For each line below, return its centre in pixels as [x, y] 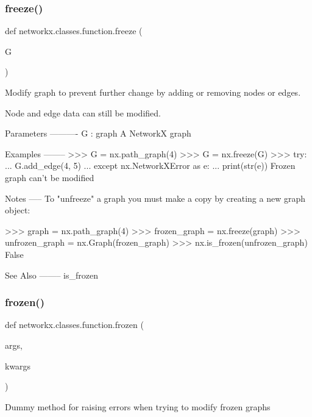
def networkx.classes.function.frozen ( [74, 325]
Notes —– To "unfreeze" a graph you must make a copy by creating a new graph [155, 198]
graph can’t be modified [50, 177]
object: [18, 210]
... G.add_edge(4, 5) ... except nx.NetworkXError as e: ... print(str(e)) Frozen [150, 166]
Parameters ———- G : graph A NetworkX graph [98, 133]
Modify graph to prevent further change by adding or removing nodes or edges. [153, 92]
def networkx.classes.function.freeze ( [74, 31]
